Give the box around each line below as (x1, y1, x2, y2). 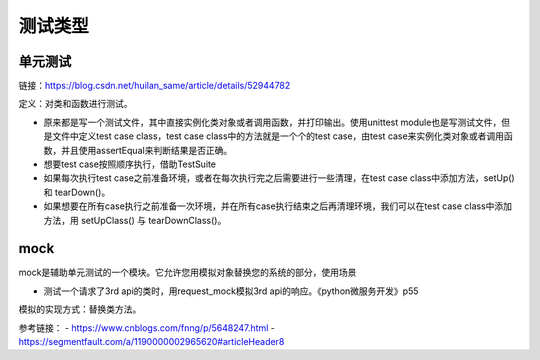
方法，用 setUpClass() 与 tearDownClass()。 (43, 214, 227, 226)
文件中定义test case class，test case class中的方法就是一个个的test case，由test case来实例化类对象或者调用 (51, 130, 505, 142)
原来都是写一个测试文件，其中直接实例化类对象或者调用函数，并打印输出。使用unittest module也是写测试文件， (43, 116, 502, 128)
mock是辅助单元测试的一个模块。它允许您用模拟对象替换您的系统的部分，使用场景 (18, 266, 357, 279)
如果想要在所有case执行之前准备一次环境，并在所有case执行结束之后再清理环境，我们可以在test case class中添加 (43, 200, 513, 212)
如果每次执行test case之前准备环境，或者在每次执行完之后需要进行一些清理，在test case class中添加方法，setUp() (43, 172, 515, 184)
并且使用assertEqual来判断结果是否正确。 (60, 144, 233, 156)
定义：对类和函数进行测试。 (18, 98, 133, 110)
